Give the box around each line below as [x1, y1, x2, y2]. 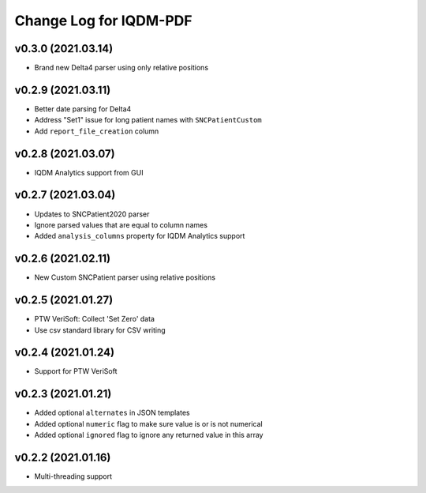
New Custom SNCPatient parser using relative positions [34, 273, 216, 282]
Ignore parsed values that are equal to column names [34, 220, 208, 229]
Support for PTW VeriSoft [34, 367, 118, 376]
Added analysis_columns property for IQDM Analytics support [34, 231, 245, 241]
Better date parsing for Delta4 [34, 103, 132, 114]
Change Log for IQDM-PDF [14, 12, 192, 29]
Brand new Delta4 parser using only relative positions [34, 63, 209, 73]
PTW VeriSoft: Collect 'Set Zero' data [34, 314, 155, 324]
